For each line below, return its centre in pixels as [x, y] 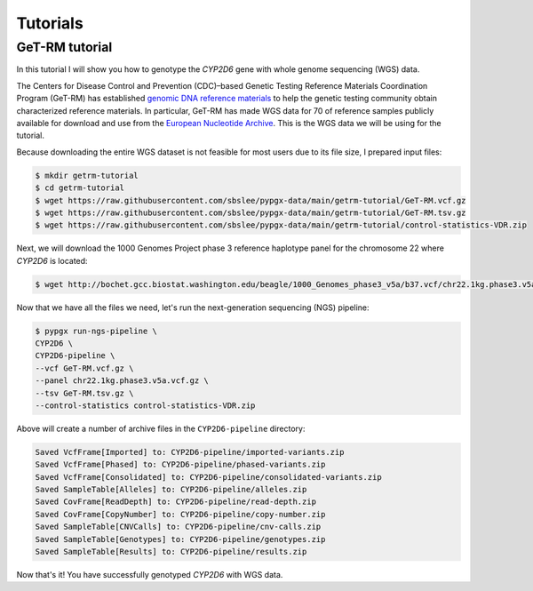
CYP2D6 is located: [52, 260]
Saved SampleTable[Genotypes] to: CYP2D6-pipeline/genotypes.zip [180, 539]
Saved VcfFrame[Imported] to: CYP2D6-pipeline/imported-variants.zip [190, 452]
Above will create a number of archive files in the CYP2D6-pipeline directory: [161, 428]
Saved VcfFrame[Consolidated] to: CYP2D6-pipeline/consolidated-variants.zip [208, 477]
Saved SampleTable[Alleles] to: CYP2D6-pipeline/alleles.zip [171, 490]
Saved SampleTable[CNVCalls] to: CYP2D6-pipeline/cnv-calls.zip [178, 527]
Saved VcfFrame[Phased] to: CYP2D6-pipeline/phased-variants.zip [180, 465]
